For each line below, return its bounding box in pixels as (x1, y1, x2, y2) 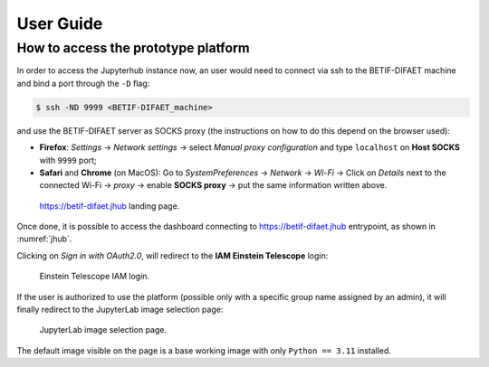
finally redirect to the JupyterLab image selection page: (16, 304, 224, 315)
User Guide (16, 14, 103, 33)
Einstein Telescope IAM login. (39, 271, 149, 282)
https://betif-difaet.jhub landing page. (39, 200, 180, 212)
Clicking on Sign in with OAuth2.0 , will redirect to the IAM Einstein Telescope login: (16, 249, 329, 261)
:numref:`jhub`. (16, 233, 72, 244)
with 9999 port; (39, 155, 97, 165)
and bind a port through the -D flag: (16, 78, 150, 89)
